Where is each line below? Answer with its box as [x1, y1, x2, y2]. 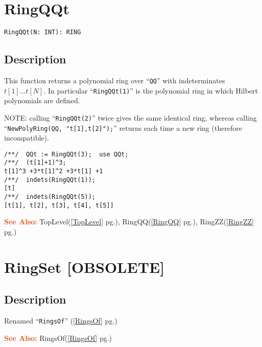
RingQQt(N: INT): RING [4, 29, 81, 36]
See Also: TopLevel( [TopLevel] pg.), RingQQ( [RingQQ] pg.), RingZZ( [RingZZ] [4, 216, 254, 227]
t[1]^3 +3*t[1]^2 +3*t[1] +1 [4, 168, 103, 175]
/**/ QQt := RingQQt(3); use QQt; [4, 150, 129, 158]
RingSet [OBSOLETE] [4, 256, 165, 277]
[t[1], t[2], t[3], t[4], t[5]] [4, 201, 114, 209]
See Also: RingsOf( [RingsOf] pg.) [4, 332, 112, 343]
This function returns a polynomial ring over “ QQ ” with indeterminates [4, 75, 225, 85]
